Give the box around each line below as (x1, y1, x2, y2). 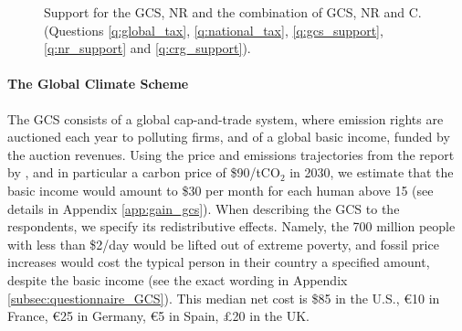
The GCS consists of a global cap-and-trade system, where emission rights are (7, 109, 444, 128)
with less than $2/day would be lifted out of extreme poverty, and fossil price (7, 234, 439, 253)
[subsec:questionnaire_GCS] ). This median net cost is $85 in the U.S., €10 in (7, 288, 440, 307)
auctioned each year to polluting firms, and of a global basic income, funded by (7, 127, 450, 146)
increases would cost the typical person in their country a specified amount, (7, 252, 430, 272)
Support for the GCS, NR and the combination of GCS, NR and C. (44, 3, 422, 21)
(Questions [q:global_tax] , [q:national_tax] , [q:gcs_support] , (44, 20, 383, 39)
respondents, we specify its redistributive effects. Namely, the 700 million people (7, 217, 456, 236)
